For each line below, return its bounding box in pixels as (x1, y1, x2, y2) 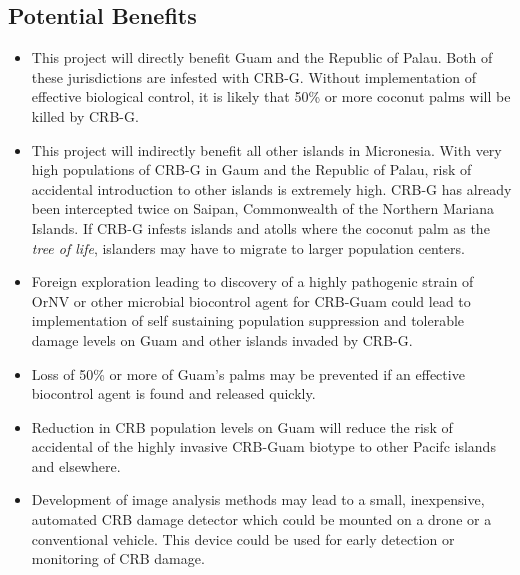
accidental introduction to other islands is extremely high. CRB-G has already (31, 178, 512, 199)
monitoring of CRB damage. (31, 548, 205, 569)
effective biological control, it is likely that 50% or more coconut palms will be (31, 86, 511, 107)
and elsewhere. (31, 455, 121, 476)
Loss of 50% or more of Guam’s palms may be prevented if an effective (31, 363, 465, 384)
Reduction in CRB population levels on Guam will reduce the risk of (31, 416, 453, 437)
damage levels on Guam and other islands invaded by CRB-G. (31, 329, 413, 350)
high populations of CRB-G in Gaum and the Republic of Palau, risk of (31, 159, 472, 180)
